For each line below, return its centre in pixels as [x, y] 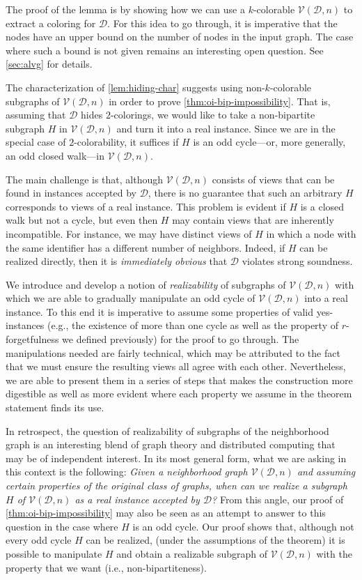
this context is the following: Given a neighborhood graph [127, 472]
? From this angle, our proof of [278, 499]
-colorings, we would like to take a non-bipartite [213, 115]
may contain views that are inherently [253, 220]
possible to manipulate [54, 553]
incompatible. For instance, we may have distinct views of [129, 233]
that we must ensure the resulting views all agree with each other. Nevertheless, [176, 366]
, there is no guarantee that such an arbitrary [245, 193]
